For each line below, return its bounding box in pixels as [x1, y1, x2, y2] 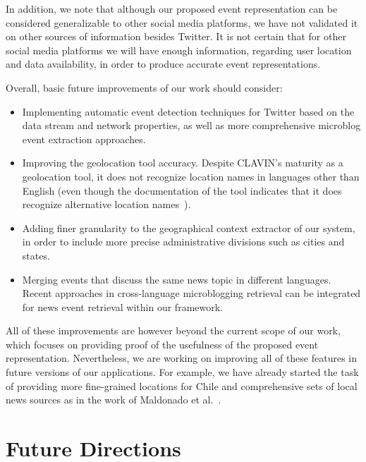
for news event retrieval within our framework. [22, 299, 223, 314]
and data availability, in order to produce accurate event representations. [6, 56, 321, 71]
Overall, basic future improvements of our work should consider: [6, 80, 283, 95]
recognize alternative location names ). [22, 197, 191, 212]
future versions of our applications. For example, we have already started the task [6, 365, 359, 379]
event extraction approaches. [22, 131, 146, 146]
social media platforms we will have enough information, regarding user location [6, 42, 352, 57]
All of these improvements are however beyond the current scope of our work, [6, 323, 341, 338]
